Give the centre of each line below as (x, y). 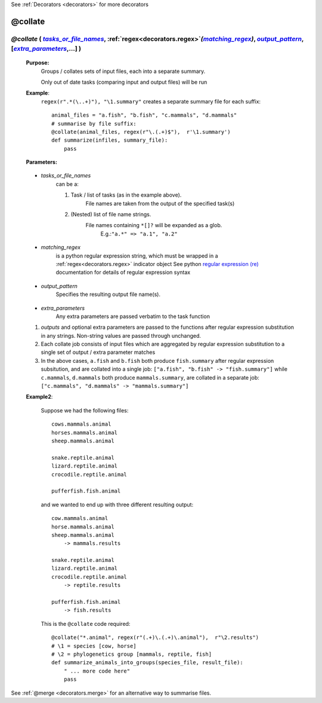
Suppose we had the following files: (85, 410)
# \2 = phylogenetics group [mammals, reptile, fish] (131, 654)
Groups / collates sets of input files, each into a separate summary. (123, 71)
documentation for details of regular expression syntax (123, 273)
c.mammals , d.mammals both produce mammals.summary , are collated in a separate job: (150, 377)
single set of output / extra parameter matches (98, 352)
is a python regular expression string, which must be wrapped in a (137, 256)
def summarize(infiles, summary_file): (110, 140)
